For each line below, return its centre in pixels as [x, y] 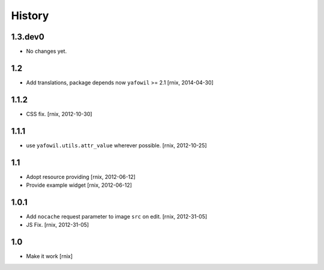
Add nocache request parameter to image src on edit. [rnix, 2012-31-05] [117, 216]
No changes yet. [46, 51]
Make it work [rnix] [49, 256]
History [30, 16]
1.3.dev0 [28, 37]
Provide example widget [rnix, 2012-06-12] [79, 185]
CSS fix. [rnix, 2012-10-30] [59, 114]
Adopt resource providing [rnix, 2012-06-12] [81, 177]
